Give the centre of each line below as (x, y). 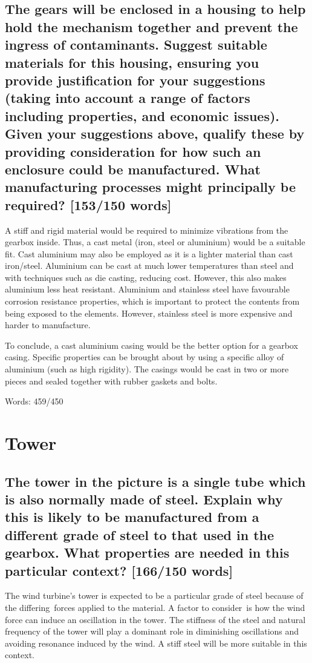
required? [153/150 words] (88, 204)
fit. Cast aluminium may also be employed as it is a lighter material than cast (149, 253)
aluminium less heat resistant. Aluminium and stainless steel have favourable (147, 289)
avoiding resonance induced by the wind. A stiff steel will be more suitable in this (156, 643)
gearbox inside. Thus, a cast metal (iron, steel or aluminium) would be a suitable (155, 242)
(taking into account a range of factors (128, 98)
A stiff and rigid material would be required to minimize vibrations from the (147, 230)
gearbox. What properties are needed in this (147, 552)
